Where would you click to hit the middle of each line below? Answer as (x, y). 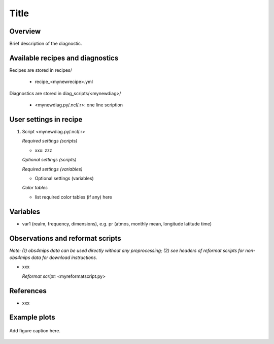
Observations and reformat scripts (65, 238)
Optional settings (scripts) (49, 160)
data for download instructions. (64, 257)
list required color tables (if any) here (74, 197)
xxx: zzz (44, 150)
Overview (25, 31)
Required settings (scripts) (50, 141)
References (28, 291)
